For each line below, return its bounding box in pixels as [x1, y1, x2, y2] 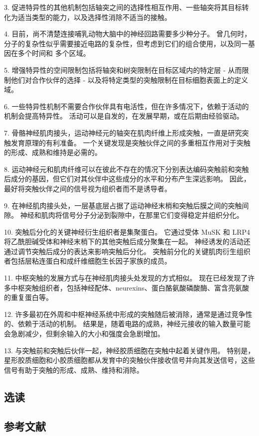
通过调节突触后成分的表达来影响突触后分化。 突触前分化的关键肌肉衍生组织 [4, 246, 251, 256]
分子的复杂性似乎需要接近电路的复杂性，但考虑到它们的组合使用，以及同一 [4, 38, 248, 48]
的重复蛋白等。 [4, 292, 53, 302]
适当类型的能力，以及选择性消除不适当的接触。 [17, 11, 171, 22]
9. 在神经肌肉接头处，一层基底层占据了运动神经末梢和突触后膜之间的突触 [4, 200, 242, 210]
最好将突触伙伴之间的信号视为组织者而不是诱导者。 [4, 183, 171, 193]
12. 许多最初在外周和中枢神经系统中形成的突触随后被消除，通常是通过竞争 [4, 308, 246, 319]
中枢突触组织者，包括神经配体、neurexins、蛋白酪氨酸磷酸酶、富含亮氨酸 [10, 282, 250, 292]
